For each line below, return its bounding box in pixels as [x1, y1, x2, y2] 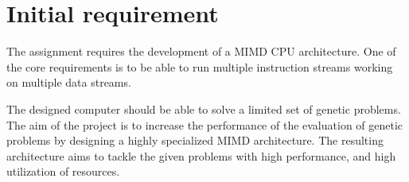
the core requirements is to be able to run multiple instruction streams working [6, 58, 393, 75]
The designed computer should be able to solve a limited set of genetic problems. [6, 100, 401, 117]
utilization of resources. [6, 163, 120, 180]
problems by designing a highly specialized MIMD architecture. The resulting [6, 132, 384, 149]
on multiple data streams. [6, 74, 131, 91]
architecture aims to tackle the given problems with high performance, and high [6, 147, 396, 164]
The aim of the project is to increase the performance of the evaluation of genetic [6, 116, 403, 133]
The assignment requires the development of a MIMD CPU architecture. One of [6, 43, 396, 60]
